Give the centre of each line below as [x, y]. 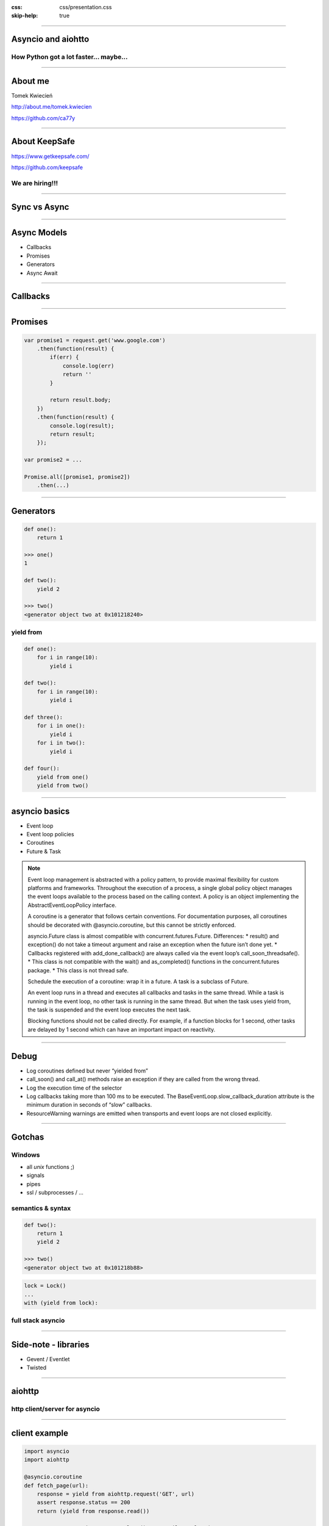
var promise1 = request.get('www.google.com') [95, 340]
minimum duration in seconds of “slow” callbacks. [89, 1105]
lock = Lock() [45, 1286]
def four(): [42, 768]
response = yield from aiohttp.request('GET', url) [116, 1494]
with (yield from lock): [61, 1303]
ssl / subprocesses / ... [55, 1193]
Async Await [42, 273]
